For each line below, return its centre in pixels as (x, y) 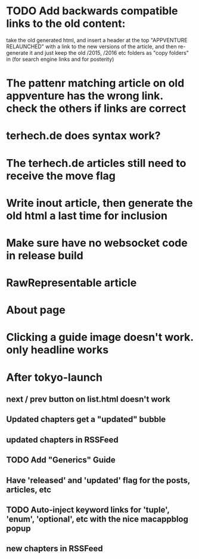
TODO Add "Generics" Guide (61, 460)
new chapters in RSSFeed (55, 549)
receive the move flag (61, 176)
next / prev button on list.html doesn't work (88, 400)
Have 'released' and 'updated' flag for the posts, (98, 480)
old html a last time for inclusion (87, 215)
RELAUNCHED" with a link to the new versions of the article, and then (91, 46)
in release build (45, 255)
